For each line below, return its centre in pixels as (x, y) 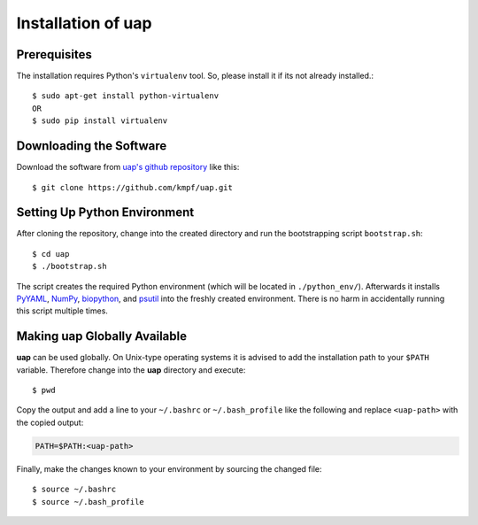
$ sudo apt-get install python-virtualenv (126, 96)
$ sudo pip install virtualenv (100, 121)
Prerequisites (54, 54)
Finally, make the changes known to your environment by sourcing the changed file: (169, 468)
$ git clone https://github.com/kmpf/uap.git (133, 187)
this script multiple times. (62, 311)
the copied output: (50, 422)
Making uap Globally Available (102, 336)
